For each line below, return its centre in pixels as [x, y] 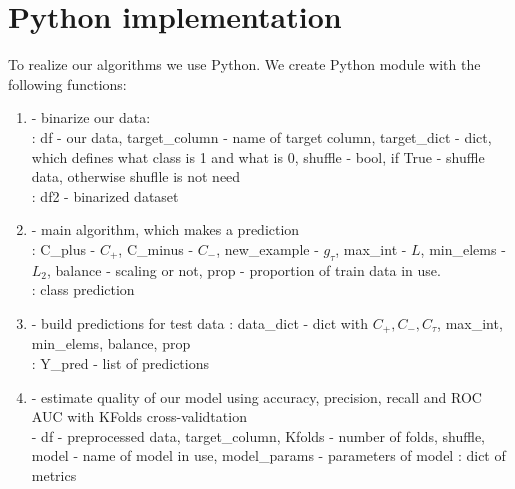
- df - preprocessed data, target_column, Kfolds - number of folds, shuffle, [258, 435]
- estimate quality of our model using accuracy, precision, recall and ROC [256, 396]
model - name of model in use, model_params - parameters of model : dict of [268, 455]
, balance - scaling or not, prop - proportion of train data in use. [244, 269]
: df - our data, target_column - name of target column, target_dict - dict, [261, 136]
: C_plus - [63, 248]
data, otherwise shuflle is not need [136, 176]
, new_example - [267, 248]
